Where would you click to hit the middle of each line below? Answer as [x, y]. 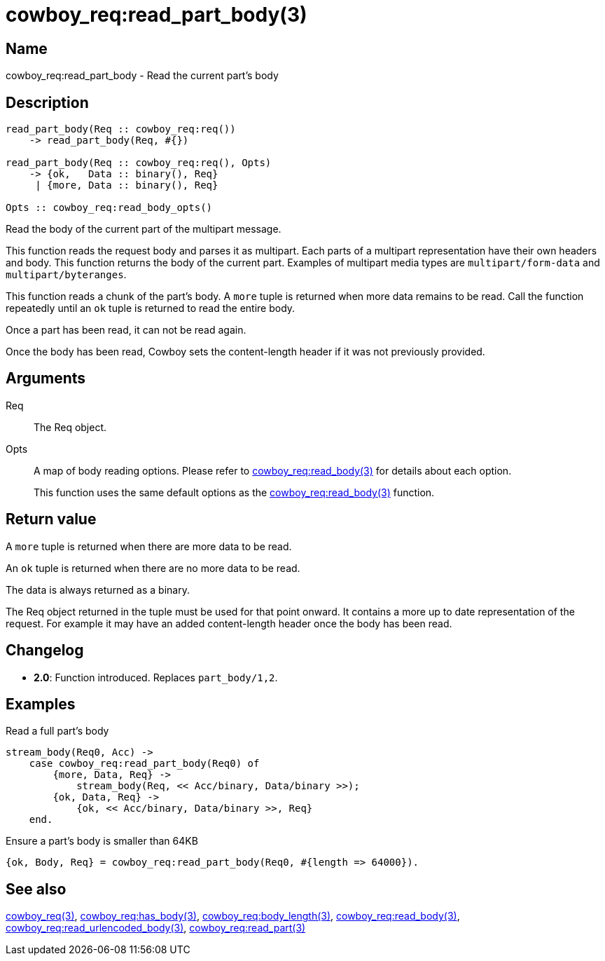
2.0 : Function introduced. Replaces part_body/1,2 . [156, 677]
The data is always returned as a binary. [98, 589]
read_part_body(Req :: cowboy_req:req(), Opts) [139, 163]
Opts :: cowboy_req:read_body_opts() [109, 208]
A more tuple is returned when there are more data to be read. [149, 546]
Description [47, 102]
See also [36, 889]
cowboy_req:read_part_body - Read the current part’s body [142, 76]
